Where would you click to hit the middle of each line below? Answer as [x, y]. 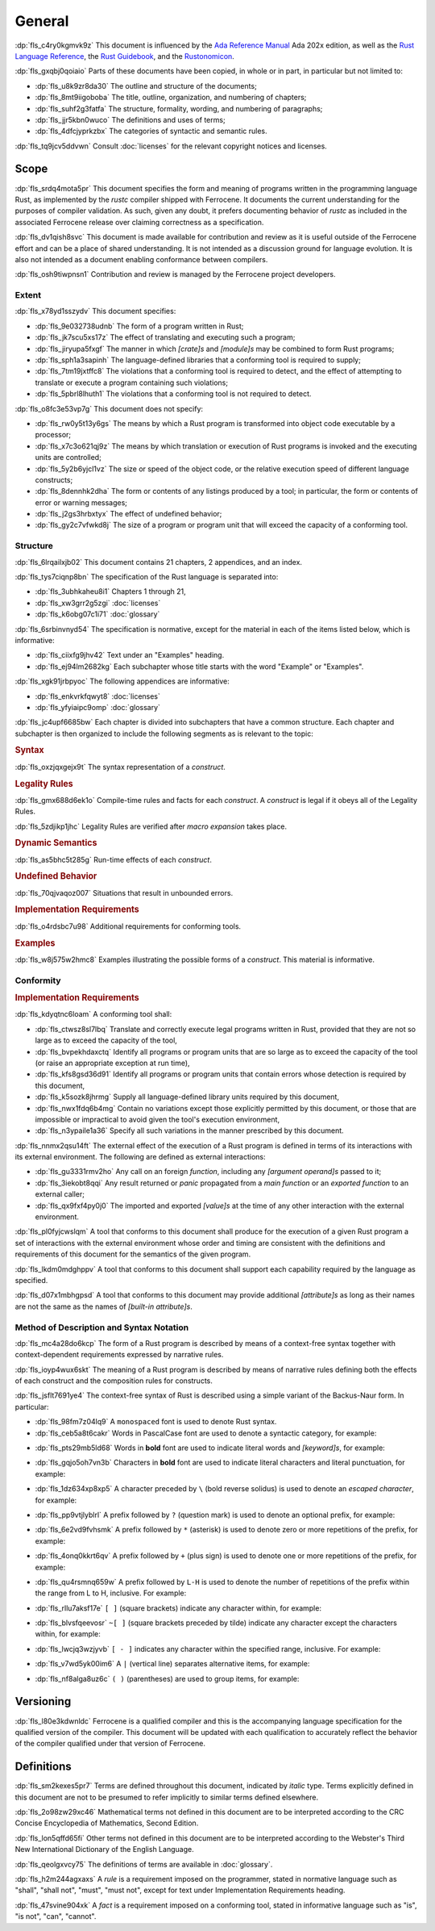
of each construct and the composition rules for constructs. [114, 1381]
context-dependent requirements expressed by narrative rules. [119, 1355]
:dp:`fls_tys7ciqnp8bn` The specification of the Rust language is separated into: [147, 577]
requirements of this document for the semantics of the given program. [133, 1254]
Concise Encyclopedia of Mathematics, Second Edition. [107, 1823]
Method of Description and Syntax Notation [102, 1327]
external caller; [60, 1194]
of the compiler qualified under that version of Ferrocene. [110, 1744]
